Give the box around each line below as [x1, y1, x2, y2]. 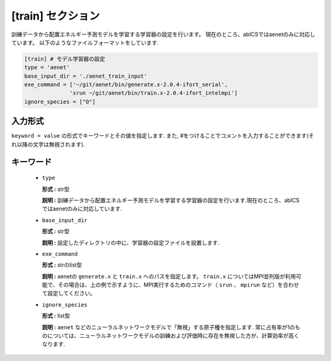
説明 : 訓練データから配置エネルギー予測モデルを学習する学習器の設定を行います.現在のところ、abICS [42, 196, 300, 204]
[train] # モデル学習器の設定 [24, 55, 105, 62]
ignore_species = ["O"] [24, 98, 96, 105]
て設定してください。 [42, 289, 96, 297]
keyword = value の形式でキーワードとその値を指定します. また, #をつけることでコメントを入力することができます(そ [11, 132, 314, 140]
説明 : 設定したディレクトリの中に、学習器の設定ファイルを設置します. [42, 239, 220, 246]
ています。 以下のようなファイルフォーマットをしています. [11, 39, 159, 46]
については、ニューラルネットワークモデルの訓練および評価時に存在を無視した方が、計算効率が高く [47, 332, 300, 340]
